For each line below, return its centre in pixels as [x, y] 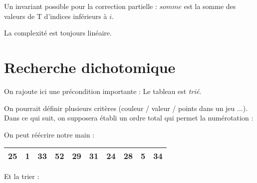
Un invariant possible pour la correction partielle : [81, 6]
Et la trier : [22, 176]
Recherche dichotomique [90, 67]
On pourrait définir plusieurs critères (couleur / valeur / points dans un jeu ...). [126, 108]
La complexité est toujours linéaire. [58, 33]
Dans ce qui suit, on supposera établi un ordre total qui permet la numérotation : [129, 118]
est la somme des [210, 6]
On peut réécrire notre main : [49, 134]
